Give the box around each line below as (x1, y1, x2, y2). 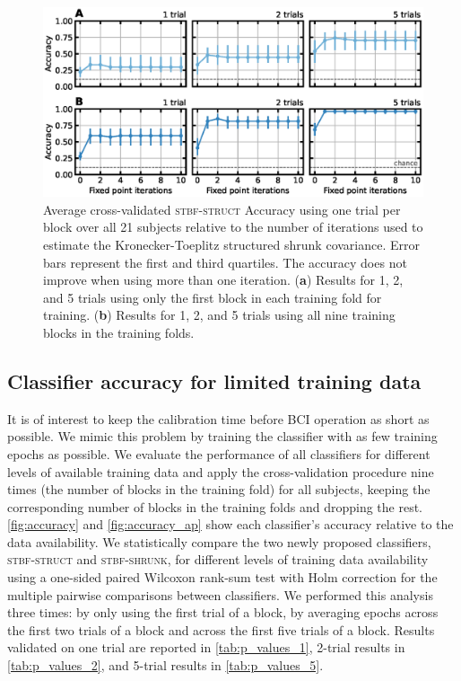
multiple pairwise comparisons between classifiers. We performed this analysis (7, 585, 433, 604)
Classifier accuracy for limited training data (7, 367, 422, 394)
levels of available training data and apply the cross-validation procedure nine (7, 462, 434, 481)
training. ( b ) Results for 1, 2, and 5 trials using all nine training (43, 305, 396, 324)
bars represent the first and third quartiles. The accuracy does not (43, 252, 407, 271)
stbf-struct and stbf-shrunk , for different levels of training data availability (7, 550, 429, 569)
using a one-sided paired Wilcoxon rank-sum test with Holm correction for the (7, 568, 438, 587)
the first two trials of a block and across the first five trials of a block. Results (7, 620, 435, 639)
